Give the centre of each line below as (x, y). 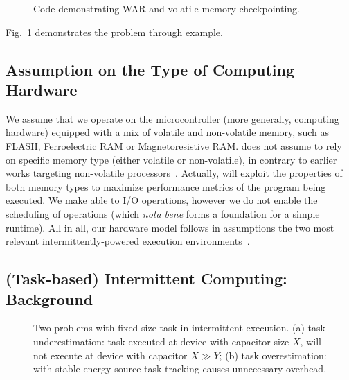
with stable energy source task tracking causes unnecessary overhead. (180, 369)
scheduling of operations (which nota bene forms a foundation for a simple (163, 213)
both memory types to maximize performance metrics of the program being (166, 186)
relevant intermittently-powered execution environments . (128, 241)
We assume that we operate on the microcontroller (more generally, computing (172, 118)
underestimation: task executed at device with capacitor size (161, 341)
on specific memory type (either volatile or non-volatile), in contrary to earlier (171, 159)
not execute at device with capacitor (110, 355)
